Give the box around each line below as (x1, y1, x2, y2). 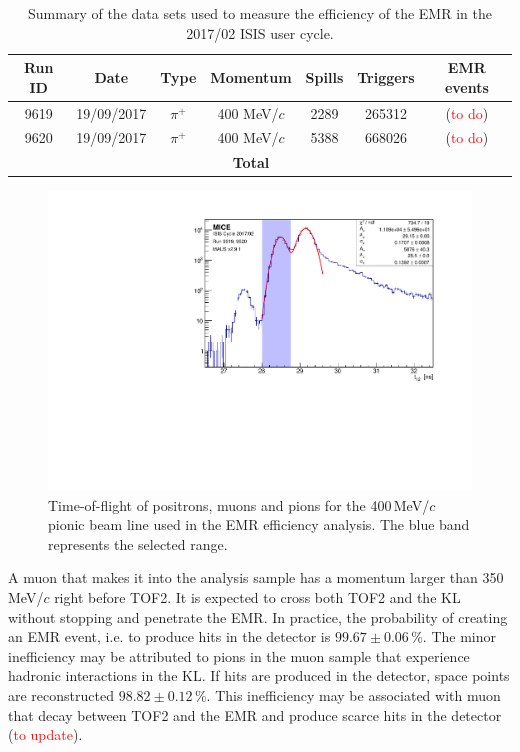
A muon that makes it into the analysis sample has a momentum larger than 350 (8, 567, 504, 588)
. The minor (422, 626, 496, 647)
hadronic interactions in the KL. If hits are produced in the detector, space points (8, 665, 510, 686)
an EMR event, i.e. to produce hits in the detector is (8, 626, 331, 647)
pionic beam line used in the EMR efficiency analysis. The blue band (48, 514, 470, 535)
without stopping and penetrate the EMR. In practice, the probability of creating (8, 606, 508, 627)
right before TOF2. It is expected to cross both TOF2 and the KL (54, 587, 461, 608)
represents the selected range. (48, 533, 228, 554)
